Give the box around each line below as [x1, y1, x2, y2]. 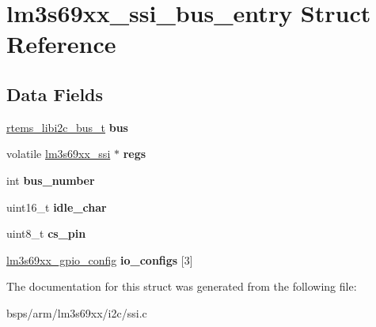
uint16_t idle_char [6, 198, 107, 215]
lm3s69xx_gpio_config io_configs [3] [6, 251, 193, 268]
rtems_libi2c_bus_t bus [6, 118, 128, 135]
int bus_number [6, 171, 95, 188]
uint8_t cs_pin [6, 225, 86, 242]
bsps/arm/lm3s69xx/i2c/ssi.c [6, 304, 147, 321]
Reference [6, 28, 116, 60]
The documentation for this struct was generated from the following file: [6, 278, 357, 295]
